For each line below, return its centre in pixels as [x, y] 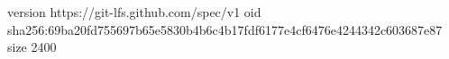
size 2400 [32, 47]
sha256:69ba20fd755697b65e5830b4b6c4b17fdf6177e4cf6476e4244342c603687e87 [225, 29]
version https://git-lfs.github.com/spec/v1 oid [134, 12]
